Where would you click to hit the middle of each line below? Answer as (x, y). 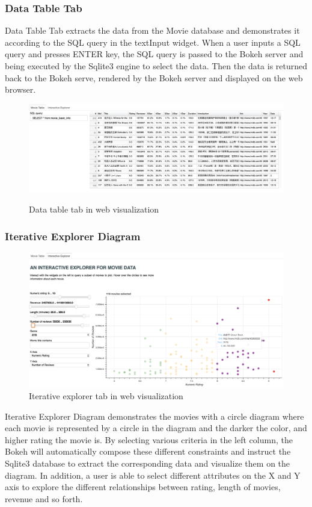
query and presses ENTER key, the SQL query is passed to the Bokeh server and (154, 54)
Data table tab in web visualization (94, 209)
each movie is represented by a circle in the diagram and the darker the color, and (156, 428)
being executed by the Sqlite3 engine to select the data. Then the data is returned (156, 66)
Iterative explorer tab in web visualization (106, 395)
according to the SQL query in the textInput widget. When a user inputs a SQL (153, 42)
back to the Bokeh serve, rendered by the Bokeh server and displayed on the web (154, 77)
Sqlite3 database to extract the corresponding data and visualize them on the (148, 463)
